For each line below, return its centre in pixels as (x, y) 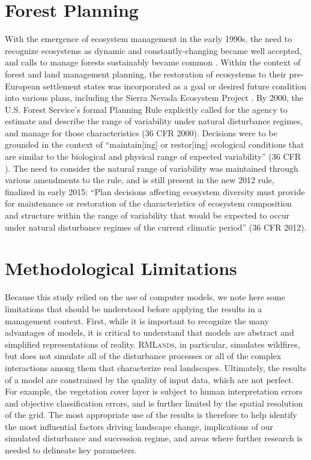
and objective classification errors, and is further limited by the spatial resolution (154, 403)
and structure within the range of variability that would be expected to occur (147, 215)
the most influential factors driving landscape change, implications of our (139, 426)
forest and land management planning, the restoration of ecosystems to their (146, 74)
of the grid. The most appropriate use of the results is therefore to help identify (151, 415)
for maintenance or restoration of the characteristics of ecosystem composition (148, 203)
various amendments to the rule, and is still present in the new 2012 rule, (140, 180)
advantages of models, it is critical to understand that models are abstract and (149, 332)
